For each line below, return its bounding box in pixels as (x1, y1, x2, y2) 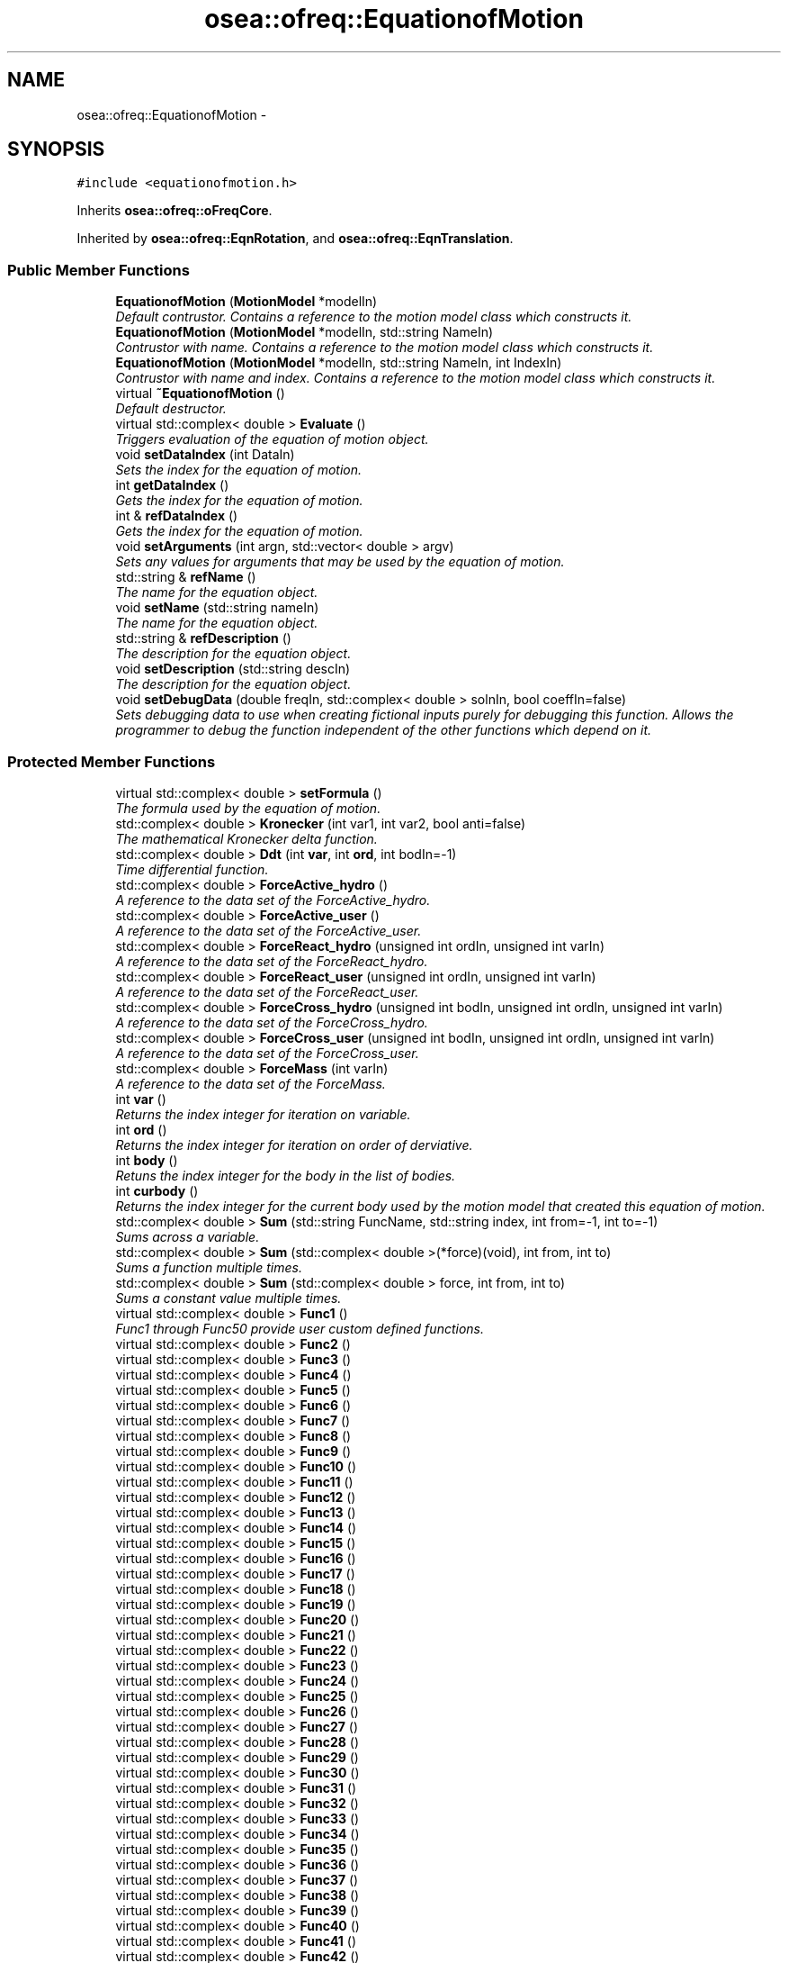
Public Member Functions (7, 260, 190, 279)
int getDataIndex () (115, 477, 229, 493)
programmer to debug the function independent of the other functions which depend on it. (115, 722, 652, 738)
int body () (115, 1152, 178, 1168)
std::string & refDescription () (115, 630, 291, 647)
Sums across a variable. (115, 1228, 260, 1244)
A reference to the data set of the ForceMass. (115, 1075, 386, 1091)
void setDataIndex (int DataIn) (115, 447, 295, 463)
